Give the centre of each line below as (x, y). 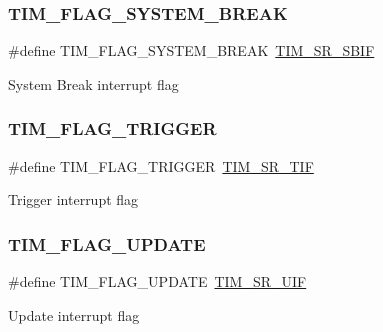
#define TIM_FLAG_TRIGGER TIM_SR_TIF (161, 165)
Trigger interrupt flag (73, 199)
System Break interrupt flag (93, 83)
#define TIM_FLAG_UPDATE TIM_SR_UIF (157, 281)
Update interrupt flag (74, 314)
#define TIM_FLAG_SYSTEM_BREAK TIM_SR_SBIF (191, 50)
